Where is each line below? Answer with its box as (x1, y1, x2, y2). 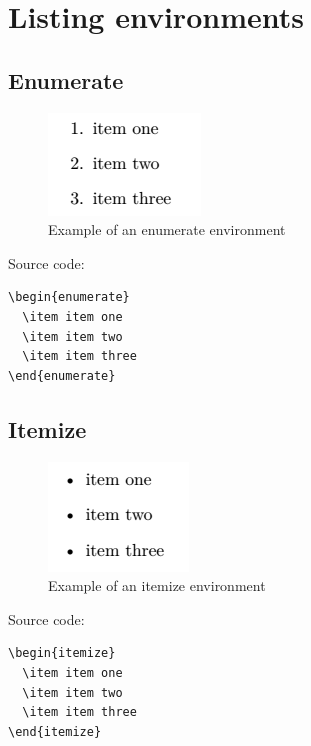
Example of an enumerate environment (48, 219, 286, 240)
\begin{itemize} (8, 646, 116, 661)
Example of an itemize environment (48, 575, 266, 596)
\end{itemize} (8, 724, 102, 739)
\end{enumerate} (8, 368, 116, 383)
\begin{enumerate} (8, 290, 130, 305)
